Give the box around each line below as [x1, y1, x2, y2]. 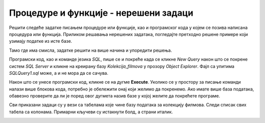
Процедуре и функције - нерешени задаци [9, 7, 193, 18]
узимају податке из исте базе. [9, 38, 72, 44]
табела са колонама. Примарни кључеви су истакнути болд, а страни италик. [9, 109, 173, 115]
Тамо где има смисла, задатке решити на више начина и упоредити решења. [9, 47, 172, 53]
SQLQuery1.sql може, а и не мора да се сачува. [9, 70, 108, 76]
